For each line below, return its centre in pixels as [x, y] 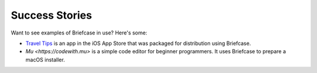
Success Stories [51, 15]
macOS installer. [45, 60]
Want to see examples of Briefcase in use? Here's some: [79, 33]
